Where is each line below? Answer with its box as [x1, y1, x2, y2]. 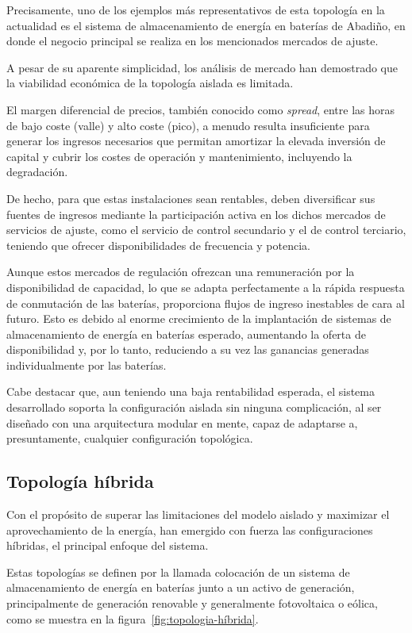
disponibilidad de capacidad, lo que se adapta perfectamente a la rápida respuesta [6, 278, 405, 295]
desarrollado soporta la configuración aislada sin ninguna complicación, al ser [6, 399, 382, 416]
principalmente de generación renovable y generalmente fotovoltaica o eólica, [6, 595, 378, 612]
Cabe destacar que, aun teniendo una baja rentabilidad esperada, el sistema [6, 383, 375, 400]
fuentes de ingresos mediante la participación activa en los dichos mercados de [6, 205, 386, 222]
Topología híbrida [6, 469, 154, 493]
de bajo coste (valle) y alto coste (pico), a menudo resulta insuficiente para [6, 117, 370, 133]
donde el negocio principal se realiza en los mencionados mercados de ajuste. [6, 33, 379, 49]
